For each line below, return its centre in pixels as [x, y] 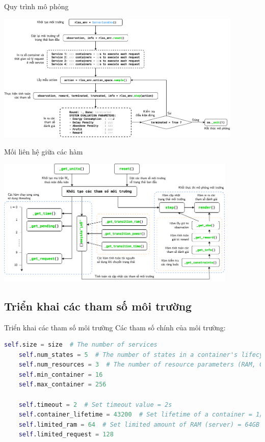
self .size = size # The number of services [81, 345]
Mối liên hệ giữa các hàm [44, 151]
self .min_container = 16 [61, 374]
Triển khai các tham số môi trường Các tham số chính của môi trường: [115, 327]
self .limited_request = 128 [66, 435]
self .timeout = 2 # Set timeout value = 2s [95, 405]
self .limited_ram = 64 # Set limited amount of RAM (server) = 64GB [139, 424]
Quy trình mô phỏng [36, 6]
